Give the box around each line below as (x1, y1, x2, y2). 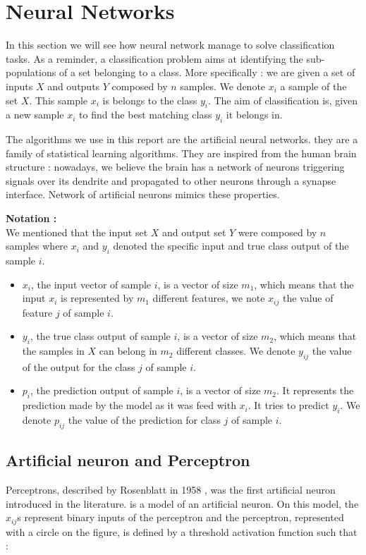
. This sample (29, 92, 88, 107)
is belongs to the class (102, 92, 197, 107)
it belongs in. (226, 107, 283, 122)
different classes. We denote (176, 343, 295, 358)
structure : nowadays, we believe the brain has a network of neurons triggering (6, 159, 345, 174)
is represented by (61, 291, 134, 305)
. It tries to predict (248, 398, 329, 413)
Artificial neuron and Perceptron (6, 449, 250, 471)
